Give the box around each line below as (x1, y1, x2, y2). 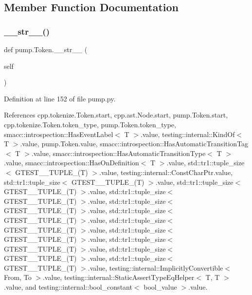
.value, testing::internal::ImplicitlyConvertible (88, 262, 223, 273)
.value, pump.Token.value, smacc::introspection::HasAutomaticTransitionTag (20, 138, 249, 149)
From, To (4, 272, 32, 282)
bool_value (144, 282, 177, 292)
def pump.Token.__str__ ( (4, 44, 88, 54)
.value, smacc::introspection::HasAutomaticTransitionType (31, 148, 206, 158)
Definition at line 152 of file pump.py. (4, 93, 116, 103)
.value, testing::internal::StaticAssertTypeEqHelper (42, 272, 195, 282)
